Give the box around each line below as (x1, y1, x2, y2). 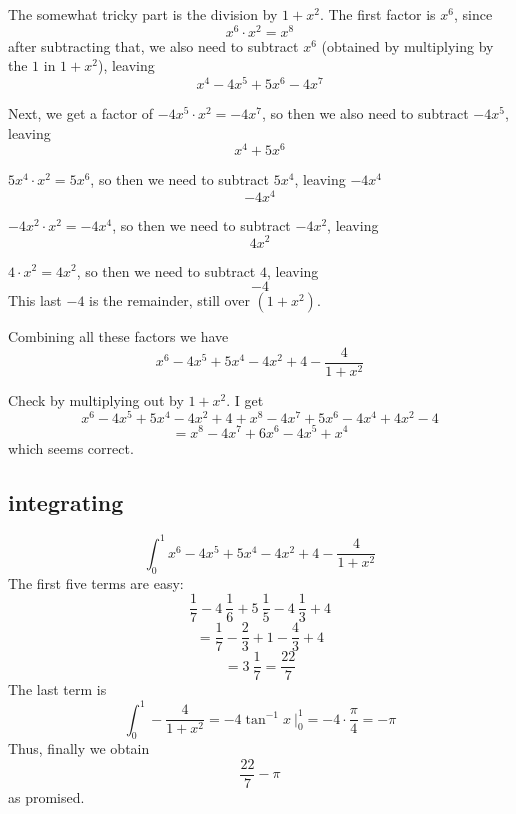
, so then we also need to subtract (261, 102, 469, 123)
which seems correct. (8, 437, 134, 458)
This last (8, 290, 62, 311)
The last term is (8, 679, 107, 700)
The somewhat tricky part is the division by (8, 4, 278, 24)
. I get (226, 389, 264, 410)
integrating (8, 486, 124, 517)
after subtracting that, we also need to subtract (8, 35, 299, 56)
